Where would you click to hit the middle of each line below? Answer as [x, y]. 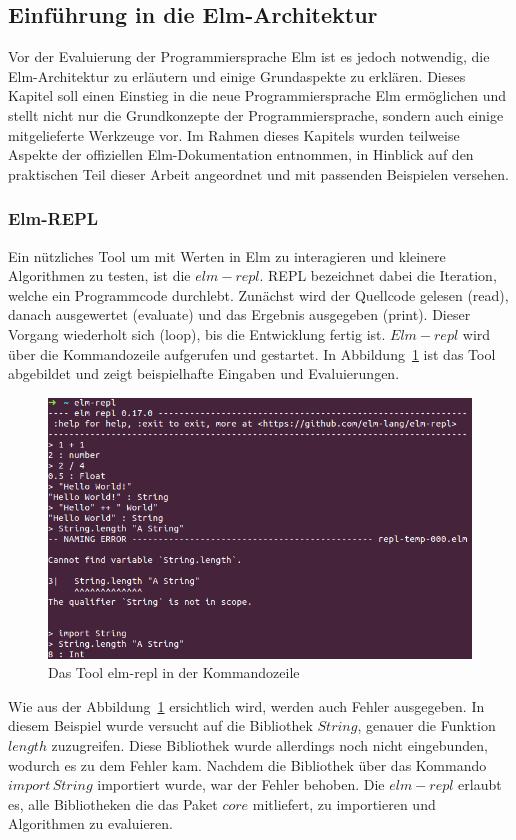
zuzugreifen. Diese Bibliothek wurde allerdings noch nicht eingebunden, [269, 745]
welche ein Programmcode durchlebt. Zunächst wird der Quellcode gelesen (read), [258, 294]
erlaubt [480, 784]
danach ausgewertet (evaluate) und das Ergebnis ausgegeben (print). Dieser [239, 314]
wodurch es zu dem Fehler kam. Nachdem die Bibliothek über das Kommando [247, 764]
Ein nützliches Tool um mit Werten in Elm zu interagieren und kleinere [227, 255]
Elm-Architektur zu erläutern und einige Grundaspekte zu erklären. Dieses [237, 75]
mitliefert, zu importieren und [344, 803]
